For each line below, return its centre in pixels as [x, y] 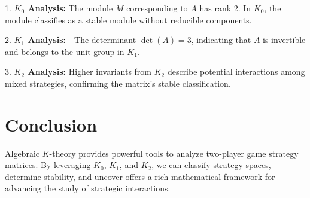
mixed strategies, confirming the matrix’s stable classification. [118, 83]
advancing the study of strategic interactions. [88, 188]
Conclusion [51, 124]
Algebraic [22, 153]
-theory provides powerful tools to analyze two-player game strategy [174, 153]
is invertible [284, 40]
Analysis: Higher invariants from [89, 71]
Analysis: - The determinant [82, 40]
